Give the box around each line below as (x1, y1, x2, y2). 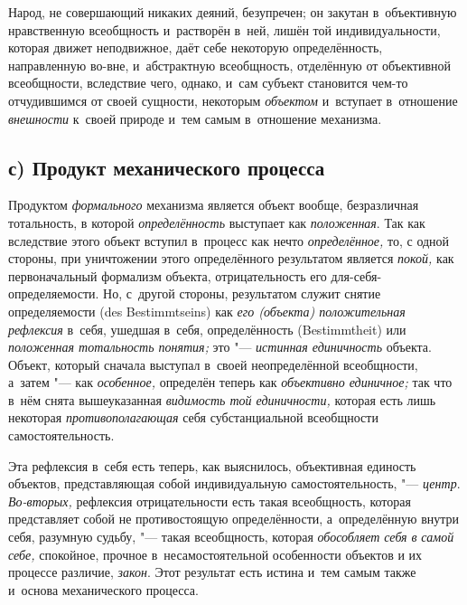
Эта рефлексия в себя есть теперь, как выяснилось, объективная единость (8, 456, 416, 475)
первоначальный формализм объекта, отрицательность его (8, 266, 327, 285)
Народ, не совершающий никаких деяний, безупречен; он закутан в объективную (8, 3, 457, 21)
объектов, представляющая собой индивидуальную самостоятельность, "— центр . (8, 474, 461, 493)
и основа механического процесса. (8, 580, 199, 599)
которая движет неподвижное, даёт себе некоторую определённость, (8, 38, 383, 57)
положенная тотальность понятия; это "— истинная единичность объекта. (8, 337, 432, 356)
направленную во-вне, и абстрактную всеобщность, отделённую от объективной (8, 55, 452, 74)
